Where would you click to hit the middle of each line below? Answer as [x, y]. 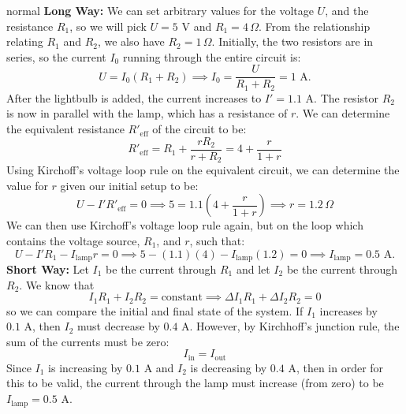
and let [253, 269]
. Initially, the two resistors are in [292, 41]
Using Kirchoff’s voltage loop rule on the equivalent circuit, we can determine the [203, 170]
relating [25, 41]
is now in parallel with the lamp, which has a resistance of [147, 113]
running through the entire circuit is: [212, 56]
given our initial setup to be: [129, 185]
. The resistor [346, 97]
